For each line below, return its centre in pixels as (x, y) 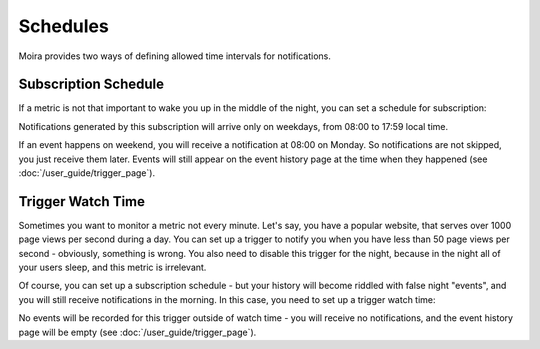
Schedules (63, 26)
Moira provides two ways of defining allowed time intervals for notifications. (175, 56)
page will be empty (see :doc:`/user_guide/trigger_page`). (137, 332)
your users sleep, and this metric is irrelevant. (112, 267)
